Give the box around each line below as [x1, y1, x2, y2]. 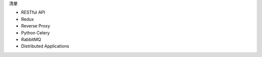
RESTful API [21, 10, 46, 15]
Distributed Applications [21, 43, 69, 49]
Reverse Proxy [21, 23, 50, 29]
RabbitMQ [21, 36, 41, 42]
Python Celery [21, 29, 50, 36]
